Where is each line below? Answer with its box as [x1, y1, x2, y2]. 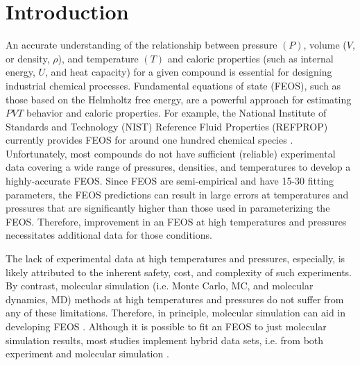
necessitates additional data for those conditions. [6, 228, 212, 242]
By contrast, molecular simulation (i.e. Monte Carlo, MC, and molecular [6, 278, 314, 293]
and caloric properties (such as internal [167, 51, 334, 65]
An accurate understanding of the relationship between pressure [6, 37, 277, 52]
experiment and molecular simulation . [6, 346, 169, 361]
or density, [6, 51, 50, 65]
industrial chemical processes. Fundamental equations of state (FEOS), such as [6, 78, 341, 92]
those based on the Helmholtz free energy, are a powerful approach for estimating [6, 92, 352, 106]
